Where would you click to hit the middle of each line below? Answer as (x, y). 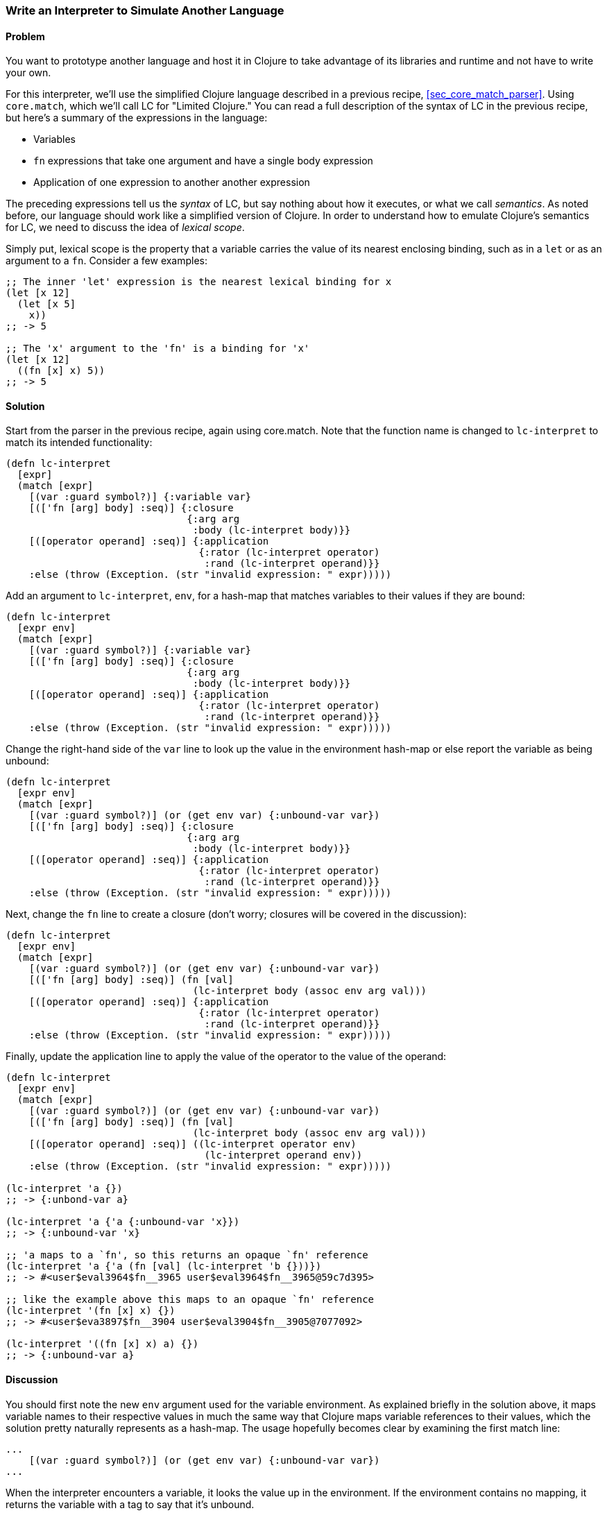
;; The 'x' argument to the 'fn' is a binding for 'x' (158, 349)
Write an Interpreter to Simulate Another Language (145, 10)
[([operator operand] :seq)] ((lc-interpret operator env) (193, 1144)
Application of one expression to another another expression (172, 182)
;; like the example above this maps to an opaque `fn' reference (190, 1300)
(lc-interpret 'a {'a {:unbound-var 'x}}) (123, 1222)
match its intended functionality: (79, 443)
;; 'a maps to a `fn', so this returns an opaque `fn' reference (187, 1255)
